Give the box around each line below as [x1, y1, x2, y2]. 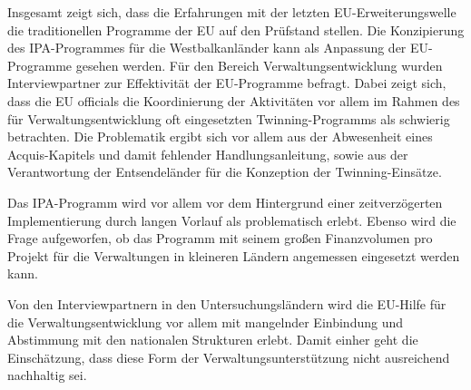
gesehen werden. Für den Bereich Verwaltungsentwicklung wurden [75, 55, 443, 74]
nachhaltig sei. [7, 366, 87, 385]
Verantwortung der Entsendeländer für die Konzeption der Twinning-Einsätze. [7, 162, 442, 181]
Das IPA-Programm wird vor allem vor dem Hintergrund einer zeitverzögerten [7, 192, 443, 211]
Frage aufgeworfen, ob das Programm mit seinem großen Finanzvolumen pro [7, 229, 433, 248]
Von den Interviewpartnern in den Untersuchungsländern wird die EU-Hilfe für [7, 294, 446, 313]
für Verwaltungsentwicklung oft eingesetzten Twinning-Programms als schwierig [7, 109, 450, 128]
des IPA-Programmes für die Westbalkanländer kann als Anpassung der [7, 38, 407, 57]
